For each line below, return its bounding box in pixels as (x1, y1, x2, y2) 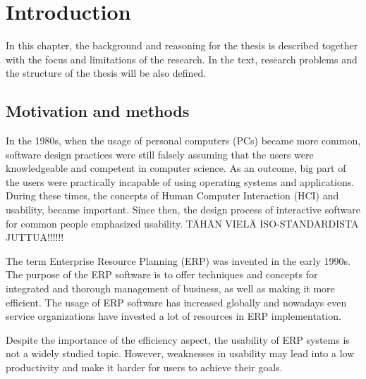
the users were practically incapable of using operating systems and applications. (6, 174, 355, 189)
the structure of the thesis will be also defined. (6, 66, 207, 80)
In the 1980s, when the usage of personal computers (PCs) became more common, (6, 133, 361, 148)
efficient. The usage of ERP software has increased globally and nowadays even (6, 294, 347, 309)
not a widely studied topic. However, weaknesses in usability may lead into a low (6, 346, 355, 361)
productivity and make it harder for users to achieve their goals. (6, 360, 283, 375)
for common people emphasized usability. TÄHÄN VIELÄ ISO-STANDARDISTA (6, 216, 359, 230)
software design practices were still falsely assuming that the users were (6, 147, 314, 161)
